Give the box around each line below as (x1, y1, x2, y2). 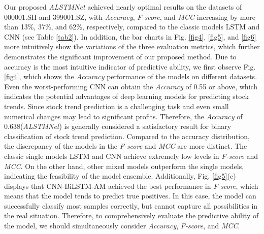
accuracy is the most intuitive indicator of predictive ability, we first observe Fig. (4, 61, 256, 72)
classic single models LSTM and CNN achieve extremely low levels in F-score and (4, 150, 258, 161)
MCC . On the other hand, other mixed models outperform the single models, (4, 160, 244, 171)
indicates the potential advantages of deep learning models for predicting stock (4, 91, 249, 102)
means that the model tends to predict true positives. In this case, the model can (4, 190, 256, 201)
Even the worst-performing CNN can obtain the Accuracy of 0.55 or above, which (4, 81, 258, 91)
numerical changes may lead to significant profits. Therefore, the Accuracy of (4, 111, 243, 121)
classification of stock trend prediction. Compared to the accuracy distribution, (4, 130, 250, 141)
